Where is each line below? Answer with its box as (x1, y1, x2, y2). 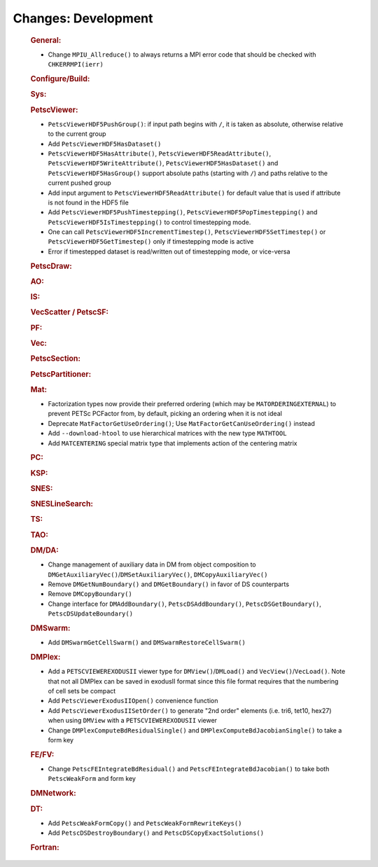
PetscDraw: (30, 261, 73, 271)
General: (30, 35, 62, 45)
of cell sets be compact (48, 687, 116, 695)
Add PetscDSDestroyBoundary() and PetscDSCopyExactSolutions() (48, 828, 265, 837)
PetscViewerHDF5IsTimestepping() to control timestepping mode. (48, 218, 251, 226)
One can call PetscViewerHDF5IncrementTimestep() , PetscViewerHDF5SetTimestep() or (48, 228, 326, 236)
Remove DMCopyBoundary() (48, 590, 132, 598)
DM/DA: (30, 545, 59, 555)
